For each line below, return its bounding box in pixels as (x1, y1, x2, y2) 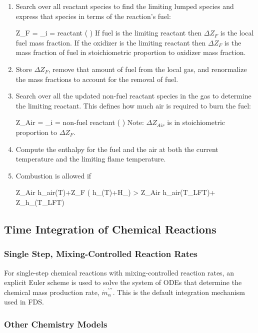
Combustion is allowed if (15, 170, 91, 180)
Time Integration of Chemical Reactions (4, 221, 216, 236)
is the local (220, 27, 254, 38)
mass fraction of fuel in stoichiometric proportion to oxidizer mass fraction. (15, 47, 246, 57)
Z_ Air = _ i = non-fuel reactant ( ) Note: (15, 117, 144, 127)
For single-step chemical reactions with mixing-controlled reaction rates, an (4, 267, 234, 277)
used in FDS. (4, 296, 44, 307)
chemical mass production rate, (4, 286, 99, 297)
